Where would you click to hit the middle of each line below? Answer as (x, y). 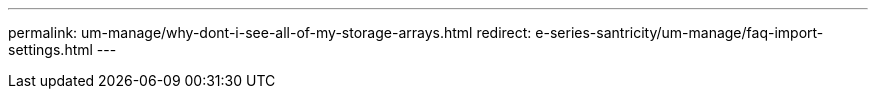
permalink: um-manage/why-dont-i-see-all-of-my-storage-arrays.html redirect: (270, 32)
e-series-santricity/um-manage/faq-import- (679, 32)
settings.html (50, 49)
